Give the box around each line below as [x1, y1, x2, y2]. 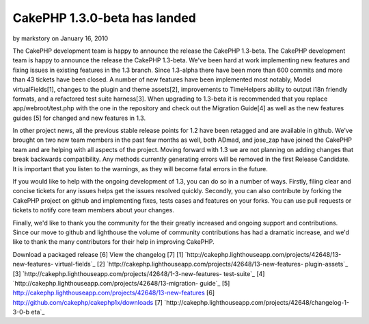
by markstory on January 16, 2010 [12, 34, 109, 42]
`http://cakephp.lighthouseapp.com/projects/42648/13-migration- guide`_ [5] [12, 279, 230, 287]
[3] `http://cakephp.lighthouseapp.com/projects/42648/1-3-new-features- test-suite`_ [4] [12, 269, 265, 277]
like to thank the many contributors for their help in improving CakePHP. [12, 238, 215, 246]
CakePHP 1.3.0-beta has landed [12, 10, 196, 25]
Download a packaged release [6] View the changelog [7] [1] [12, 250, 184, 258]
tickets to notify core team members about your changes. [12, 206, 174, 214]
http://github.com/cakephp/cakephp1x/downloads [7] [12, 298, 163, 306]
